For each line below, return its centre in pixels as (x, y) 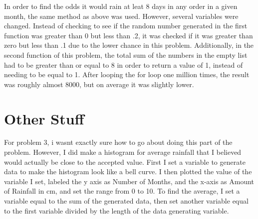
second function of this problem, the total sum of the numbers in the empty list (126, 55)
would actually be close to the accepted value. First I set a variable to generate (125, 162)
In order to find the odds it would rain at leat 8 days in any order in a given (121, 6)
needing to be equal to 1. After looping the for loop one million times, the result (127, 74)
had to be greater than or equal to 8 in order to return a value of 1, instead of (124, 64)
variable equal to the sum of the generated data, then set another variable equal (126, 201)
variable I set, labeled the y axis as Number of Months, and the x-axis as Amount (129, 181)
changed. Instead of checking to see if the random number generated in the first (126, 26)
